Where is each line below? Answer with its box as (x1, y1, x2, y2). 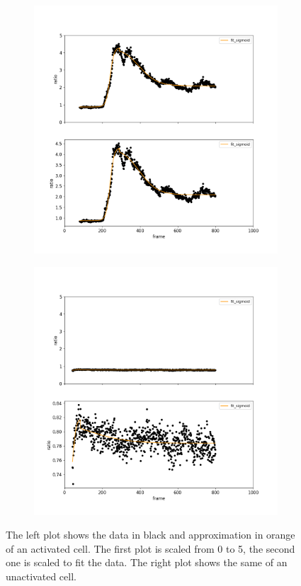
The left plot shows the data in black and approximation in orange (6, 527, 295, 542)
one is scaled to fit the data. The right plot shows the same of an (6, 555, 288, 570)
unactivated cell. (6, 568, 76, 583)
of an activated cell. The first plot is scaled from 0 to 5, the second (6, 541, 295, 556)
